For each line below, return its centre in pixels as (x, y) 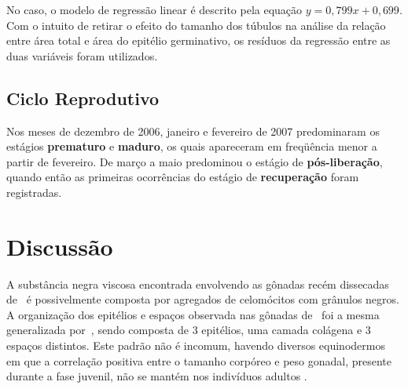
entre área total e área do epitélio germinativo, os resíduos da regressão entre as (198, 40)
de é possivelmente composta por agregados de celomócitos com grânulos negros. (203, 299)
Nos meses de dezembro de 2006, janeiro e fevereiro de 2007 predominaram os (193, 131)
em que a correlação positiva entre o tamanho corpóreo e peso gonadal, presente (199, 360)
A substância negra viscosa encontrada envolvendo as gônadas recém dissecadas (198, 284)
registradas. (34, 192)
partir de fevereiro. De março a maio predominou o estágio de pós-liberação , (195, 161)
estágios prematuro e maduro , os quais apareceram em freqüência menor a (192, 146)
